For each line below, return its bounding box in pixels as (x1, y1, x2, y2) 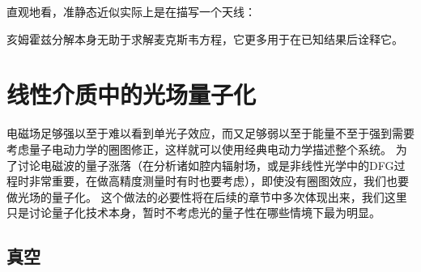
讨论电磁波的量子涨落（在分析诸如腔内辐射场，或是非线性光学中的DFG (17, 156, 394, 173)
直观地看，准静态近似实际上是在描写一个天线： (6, 3, 256, 19)
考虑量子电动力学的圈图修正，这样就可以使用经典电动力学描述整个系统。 (6, 140, 392, 157)
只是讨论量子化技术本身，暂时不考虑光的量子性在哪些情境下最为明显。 (6, 204, 381, 221)
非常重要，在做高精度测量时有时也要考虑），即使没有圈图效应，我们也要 (28, 172, 409, 189)
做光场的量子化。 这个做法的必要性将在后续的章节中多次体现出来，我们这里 (6, 188, 407, 205)
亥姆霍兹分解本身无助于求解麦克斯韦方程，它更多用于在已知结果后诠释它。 (6, 30, 403, 47)
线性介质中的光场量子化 (6, 78, 257, 111)
